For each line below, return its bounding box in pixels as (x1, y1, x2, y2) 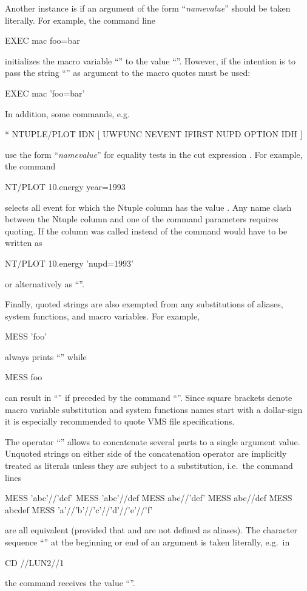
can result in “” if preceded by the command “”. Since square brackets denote (5, 391, 292, 404)
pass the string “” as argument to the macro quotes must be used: (5, 66, 251, 79)
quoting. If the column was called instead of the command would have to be (5, 224, 288, 237)
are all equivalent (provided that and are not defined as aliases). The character (5, 524, 297, 536)
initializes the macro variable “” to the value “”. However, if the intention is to (5, 54, 295, 67)
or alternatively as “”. (5, 277, 84, 290)
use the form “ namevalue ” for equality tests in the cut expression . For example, (5, 148, 303, 160)
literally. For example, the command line (5, 13, 156, 26)
